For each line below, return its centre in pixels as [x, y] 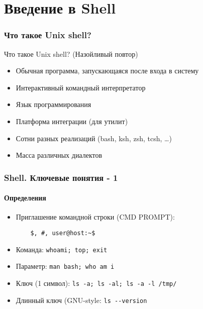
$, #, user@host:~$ [63, 233]
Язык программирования [54, 104]
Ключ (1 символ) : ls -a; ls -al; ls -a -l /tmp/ [96, 283]
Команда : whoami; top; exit [62, 249]
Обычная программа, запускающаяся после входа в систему [107, 71]
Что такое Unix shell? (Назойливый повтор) [71, 54]
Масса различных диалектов [59, 155]
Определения [25, 198]
